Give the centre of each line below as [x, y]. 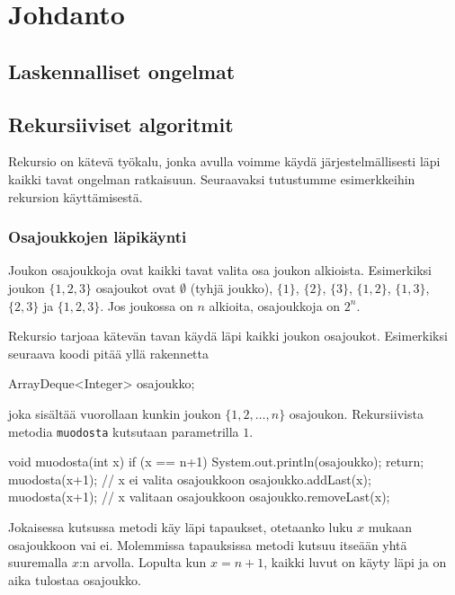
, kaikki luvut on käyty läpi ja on [355, 562]
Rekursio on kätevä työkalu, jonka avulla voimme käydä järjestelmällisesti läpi [224, 161]
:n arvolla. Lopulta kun [143, 562]
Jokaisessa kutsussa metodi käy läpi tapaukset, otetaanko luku [181, 526]
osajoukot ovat [136, 287]
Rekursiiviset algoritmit [121, 124]
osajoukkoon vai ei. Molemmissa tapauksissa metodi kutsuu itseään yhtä [208, 544]
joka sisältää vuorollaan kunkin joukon [115, 413]
